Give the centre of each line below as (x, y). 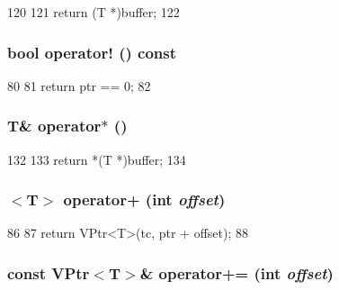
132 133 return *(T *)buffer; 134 (97, 159)
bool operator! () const (92, 52)
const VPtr (49, 272)
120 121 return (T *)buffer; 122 (94, 12)
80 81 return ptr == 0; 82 (79, 85)
